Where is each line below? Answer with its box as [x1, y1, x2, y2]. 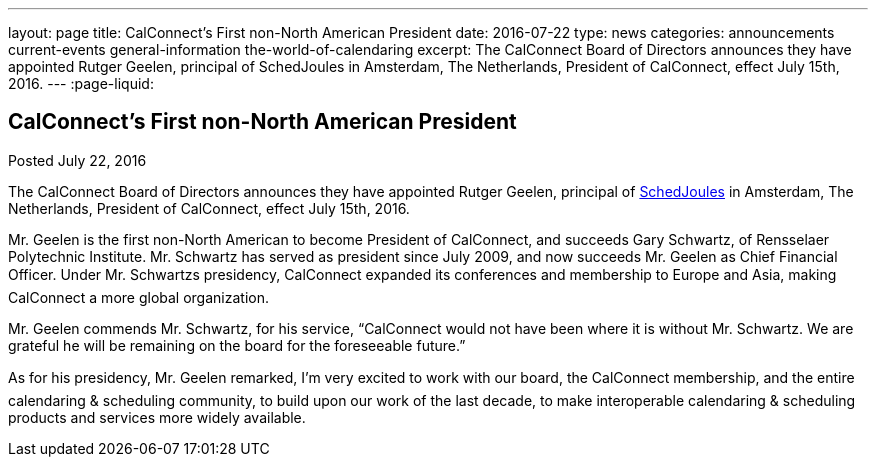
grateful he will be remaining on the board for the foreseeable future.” [8, 336, 466, 354]
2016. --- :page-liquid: [8, 75, 154, 92]
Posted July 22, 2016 [8, 151, 147, 169]
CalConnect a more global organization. [8, 288, 269, 306]
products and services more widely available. [8, 408, 306, 426]
